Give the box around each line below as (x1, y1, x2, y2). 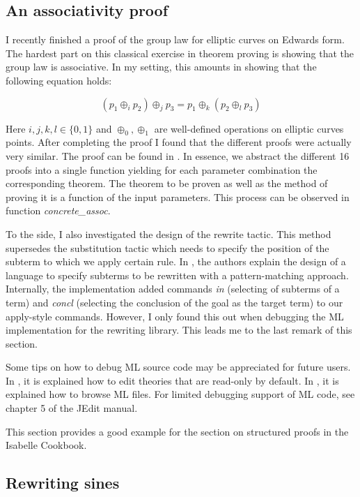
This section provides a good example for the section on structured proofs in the (6, 424, 349, 438)
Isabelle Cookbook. (6, 438, 87, 452)
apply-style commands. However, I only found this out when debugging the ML (6, 309, 344, 323)
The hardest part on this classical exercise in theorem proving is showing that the (6, 45, 354, 60)
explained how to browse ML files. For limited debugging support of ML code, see (6, 387, 355, 401)
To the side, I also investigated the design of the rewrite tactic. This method (6, 226, 331, 241)
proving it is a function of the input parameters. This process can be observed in (6, 189, 350, 204)
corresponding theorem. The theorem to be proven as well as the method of (6, 176, 328, 191)
